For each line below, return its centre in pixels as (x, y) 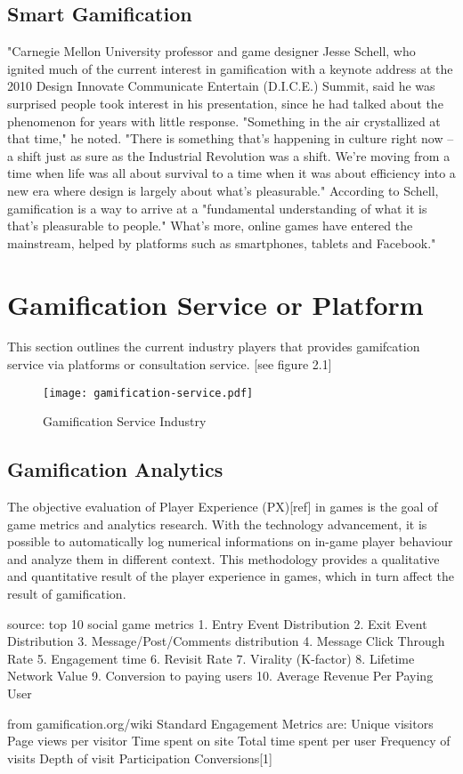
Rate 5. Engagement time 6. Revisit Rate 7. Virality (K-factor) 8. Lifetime (211, 658)
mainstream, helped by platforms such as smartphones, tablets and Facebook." (222, 242)
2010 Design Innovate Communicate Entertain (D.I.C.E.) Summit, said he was (221, 86)
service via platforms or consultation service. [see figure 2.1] (170, 364)
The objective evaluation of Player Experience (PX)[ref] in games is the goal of (223, 507)
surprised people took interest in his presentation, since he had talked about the (225, 103)
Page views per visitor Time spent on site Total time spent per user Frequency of (229, 741)
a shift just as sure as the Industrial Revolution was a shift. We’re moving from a (229, 155)
